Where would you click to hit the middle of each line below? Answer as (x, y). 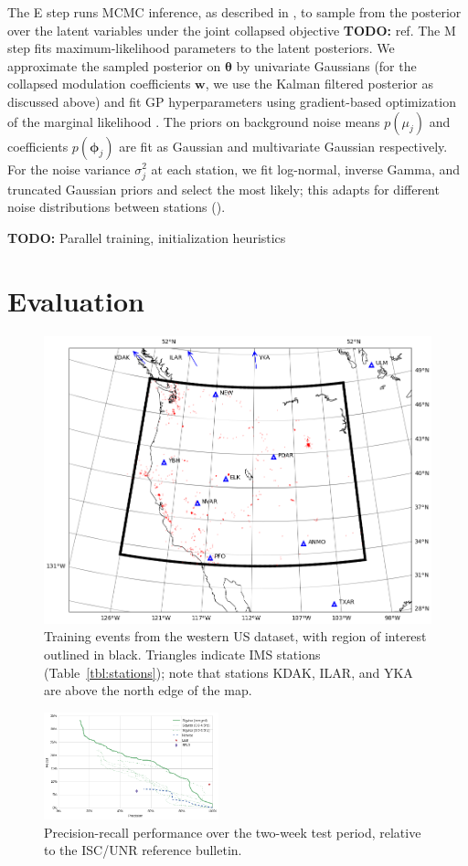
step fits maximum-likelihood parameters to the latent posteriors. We (201, 48)
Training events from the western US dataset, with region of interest (235, 636)
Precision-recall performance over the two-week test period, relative (233, 832)
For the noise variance (69, 169)
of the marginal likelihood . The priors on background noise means (194, 121)
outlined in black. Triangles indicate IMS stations (182, 654)
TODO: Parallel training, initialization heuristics (147, 237)
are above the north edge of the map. (148, 690)
